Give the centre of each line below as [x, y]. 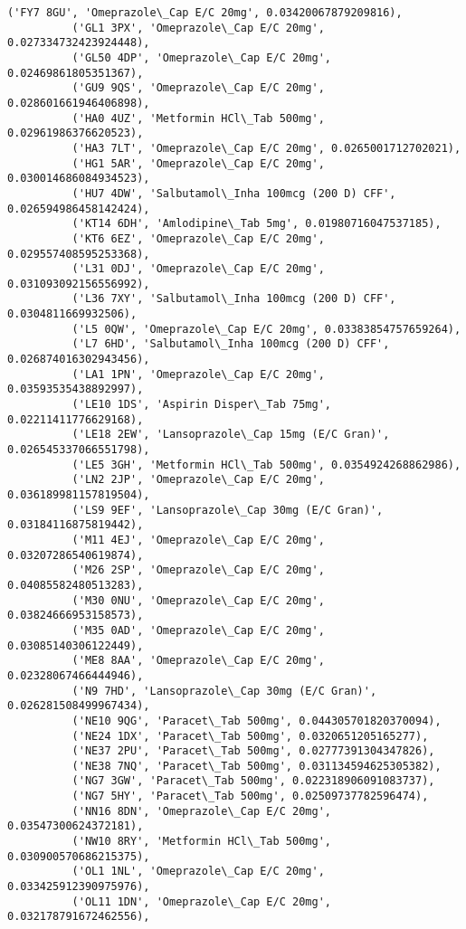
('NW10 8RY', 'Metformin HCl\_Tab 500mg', [201, 842]
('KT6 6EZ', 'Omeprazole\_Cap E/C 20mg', [198, 238]
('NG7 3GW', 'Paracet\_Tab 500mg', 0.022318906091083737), [253, 781]
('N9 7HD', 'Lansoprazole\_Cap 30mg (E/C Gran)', [224, 691]
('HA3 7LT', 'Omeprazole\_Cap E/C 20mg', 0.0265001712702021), [266, 148]
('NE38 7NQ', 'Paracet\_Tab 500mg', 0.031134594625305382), [257, 766]
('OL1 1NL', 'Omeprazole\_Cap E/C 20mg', [198, 872]
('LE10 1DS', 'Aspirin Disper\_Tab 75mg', [201, 405]
